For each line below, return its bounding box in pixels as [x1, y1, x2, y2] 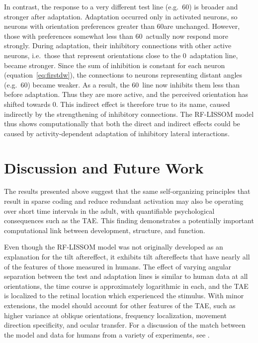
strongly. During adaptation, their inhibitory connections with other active [4, 40, 232, 51]
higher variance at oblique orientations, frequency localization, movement [4, 310, 227, 320]
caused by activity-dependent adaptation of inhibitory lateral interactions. [4, 128, 230, 138]
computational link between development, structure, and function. [4, 225, 205, 235]
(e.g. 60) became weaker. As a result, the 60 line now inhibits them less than [4, 79, 240, 89]
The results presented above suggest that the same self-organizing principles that [4, 186, 251, 196]
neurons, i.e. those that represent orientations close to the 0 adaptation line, [4, 50, 238, 60]
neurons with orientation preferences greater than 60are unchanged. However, [4, 21, 240, 31]
